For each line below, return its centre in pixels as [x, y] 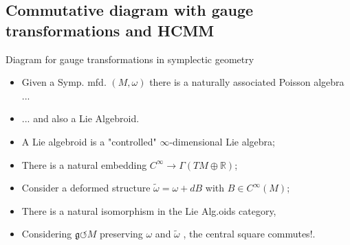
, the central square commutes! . [249, 234]
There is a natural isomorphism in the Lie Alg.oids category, [149, 210]
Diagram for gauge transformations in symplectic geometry [130, 59]
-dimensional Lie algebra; [222, 141]
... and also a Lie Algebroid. [80, 118]
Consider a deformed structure [86, 188]
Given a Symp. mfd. [64, 82]
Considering [47, 234]
